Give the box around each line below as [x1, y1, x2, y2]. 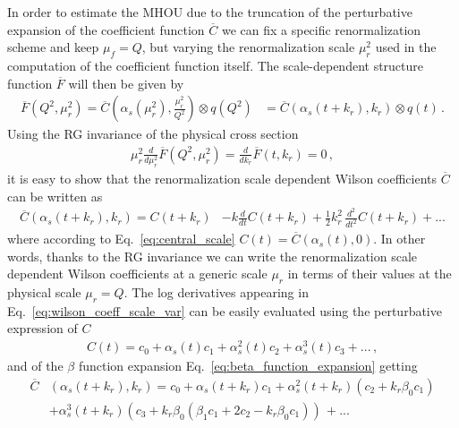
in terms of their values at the [287, 264, 452, 283]
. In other [373, 229, 426, 248]
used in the [375, 38, 437, 56]
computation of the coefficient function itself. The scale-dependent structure [7, 56, 424, 74]
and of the [7, 356, 64, 375]
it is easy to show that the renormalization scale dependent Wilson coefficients [7, 168, 437, 187]
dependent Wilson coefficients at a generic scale [7, 264, 268, 283]
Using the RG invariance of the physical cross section [7, 124, 299, 143]
